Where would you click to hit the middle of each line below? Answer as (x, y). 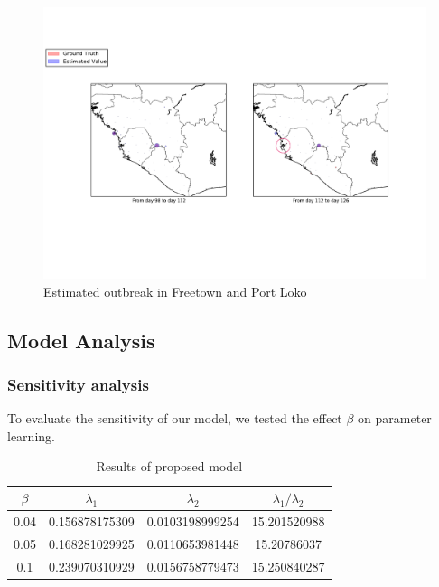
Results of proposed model (169, 466)
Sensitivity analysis (78, 384)
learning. (31, 436)
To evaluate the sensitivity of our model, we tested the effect (175, 418)
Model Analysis (81, 340)
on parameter (395, 418)
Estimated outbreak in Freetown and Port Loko (175, 291)
